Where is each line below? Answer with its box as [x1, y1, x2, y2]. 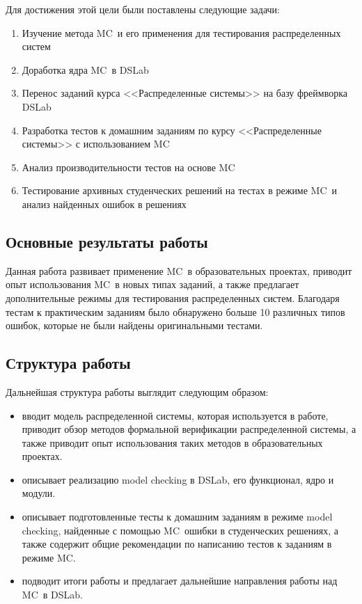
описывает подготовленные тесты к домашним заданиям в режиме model [22, 509, 333, 524]
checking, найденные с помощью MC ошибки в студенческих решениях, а [22, 523, 338, 537]
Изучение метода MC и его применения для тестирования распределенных [22, 25, 341, 40]
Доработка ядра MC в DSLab [22, 62, 149, 77]
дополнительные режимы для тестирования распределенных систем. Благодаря [6, 290, 340, 305]
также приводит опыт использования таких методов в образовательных [22, 435, 323, 450]
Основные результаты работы [6, 230, 208, 252]
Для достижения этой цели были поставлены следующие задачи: [6, 2, 280, 16]
